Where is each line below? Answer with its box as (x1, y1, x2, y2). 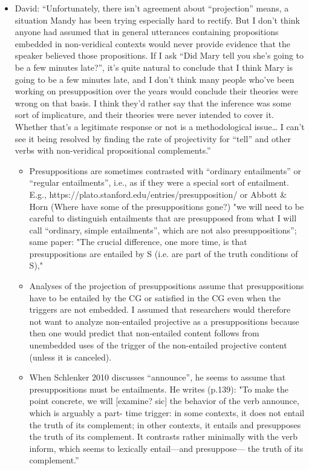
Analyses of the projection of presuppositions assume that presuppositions (29, 279, 304, 292)
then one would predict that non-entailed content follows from (29, 327, 259, 339)
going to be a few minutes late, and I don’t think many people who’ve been (15, 73, 294, 85)
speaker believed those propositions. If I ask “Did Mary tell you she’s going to (15, 49, 304, 62)
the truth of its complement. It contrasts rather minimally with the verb (29, 430, 298, 443)
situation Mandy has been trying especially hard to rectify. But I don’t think (15, 13, 300, 26)
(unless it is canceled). (29, 350, 112, 363)
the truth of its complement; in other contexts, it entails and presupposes (29, 418, 301, 431)
